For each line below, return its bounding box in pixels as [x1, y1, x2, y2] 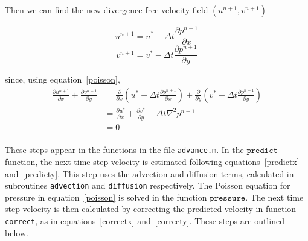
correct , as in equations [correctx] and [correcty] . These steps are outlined [5, 214, 284, 227]
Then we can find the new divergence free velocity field [5, 4, 208, 16]
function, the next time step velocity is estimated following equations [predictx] [5, 155, 300, 168]
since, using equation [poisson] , [5, 73, 120, 86]
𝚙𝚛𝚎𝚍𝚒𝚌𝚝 [246, 146, 278, 155]
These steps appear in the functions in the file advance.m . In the [5, 143, 244, 156]
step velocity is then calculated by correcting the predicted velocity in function [5, 202, 297, 215]
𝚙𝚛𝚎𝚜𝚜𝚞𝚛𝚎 [210, 193, 246, 202]
